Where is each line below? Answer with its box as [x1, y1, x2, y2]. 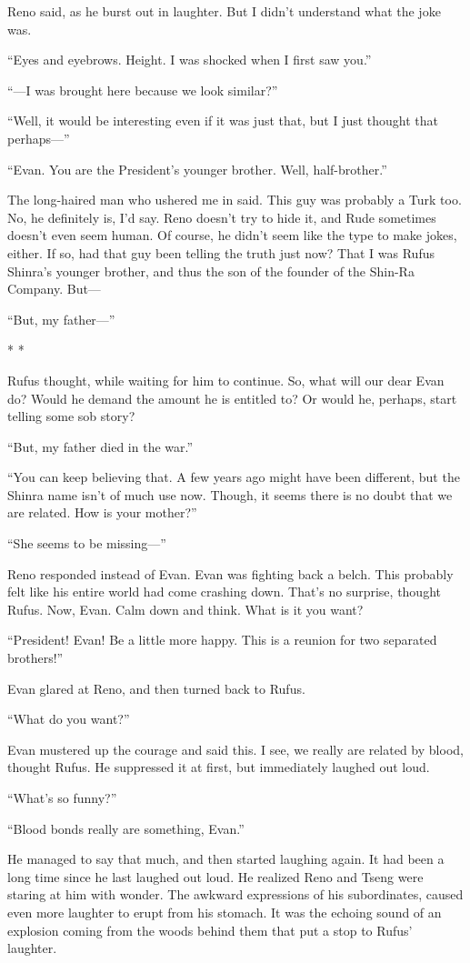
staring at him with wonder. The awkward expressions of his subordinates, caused [7, 885, 464, 904]
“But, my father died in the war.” [7, 436, 194, 456]
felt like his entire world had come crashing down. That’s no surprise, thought [7, 582, 441, 601]
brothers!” [7, 648, 64, 667]
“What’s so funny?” [7, 788, 117, 807]
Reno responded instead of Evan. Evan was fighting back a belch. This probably [7, 564, 454, 583]
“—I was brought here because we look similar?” [7, 80, 278, 99]
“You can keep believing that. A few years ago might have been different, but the [7, 467, 460, 487]
